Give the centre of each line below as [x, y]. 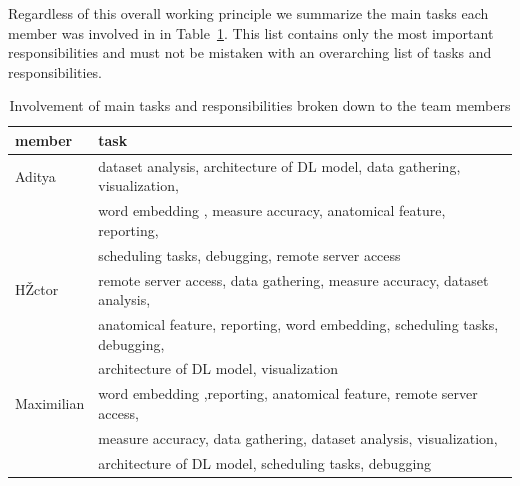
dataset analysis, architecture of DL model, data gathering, [279, 165]
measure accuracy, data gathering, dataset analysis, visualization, [298, 437]
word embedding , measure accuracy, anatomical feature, [272, 210]
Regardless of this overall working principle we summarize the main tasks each [248, 13]
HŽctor [37, 289]
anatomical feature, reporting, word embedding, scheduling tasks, [298, 323]
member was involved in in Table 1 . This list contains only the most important [251, 32]
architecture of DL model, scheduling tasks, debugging [265, 462]
